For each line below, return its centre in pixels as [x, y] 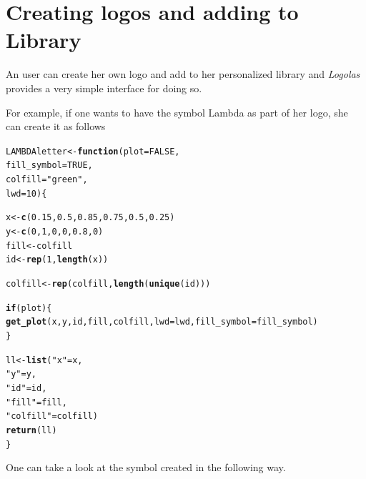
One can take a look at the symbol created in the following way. [146, 467]
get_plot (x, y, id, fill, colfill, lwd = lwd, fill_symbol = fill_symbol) [162, 322]
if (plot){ [29, 308]
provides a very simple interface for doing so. [104, 88]
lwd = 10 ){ [26, 193]
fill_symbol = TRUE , [49, 166]
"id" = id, [26, 388]
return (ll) [31, 430]
